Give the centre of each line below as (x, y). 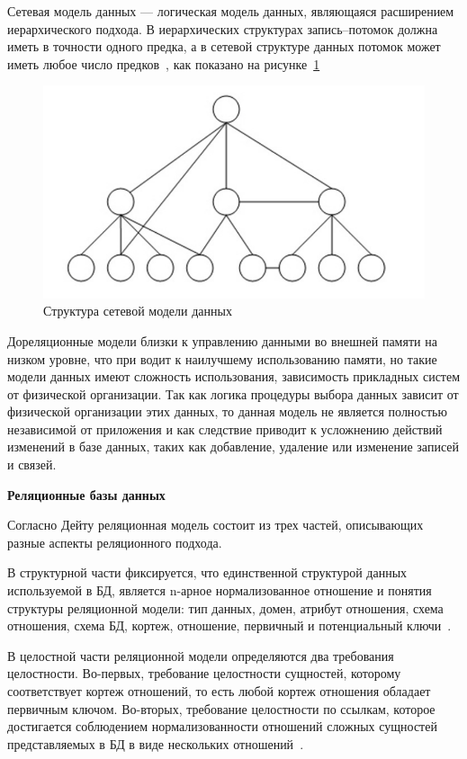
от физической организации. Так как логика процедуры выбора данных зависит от (233, 393)
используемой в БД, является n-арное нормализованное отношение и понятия (220, 590)
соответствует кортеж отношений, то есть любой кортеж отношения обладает (219, 691)
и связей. (32, 464)
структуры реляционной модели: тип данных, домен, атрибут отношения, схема (225, 607)
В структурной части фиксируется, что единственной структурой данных (207, 572)
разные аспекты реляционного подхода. (115, 542)
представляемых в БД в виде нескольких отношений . (156, 743)
